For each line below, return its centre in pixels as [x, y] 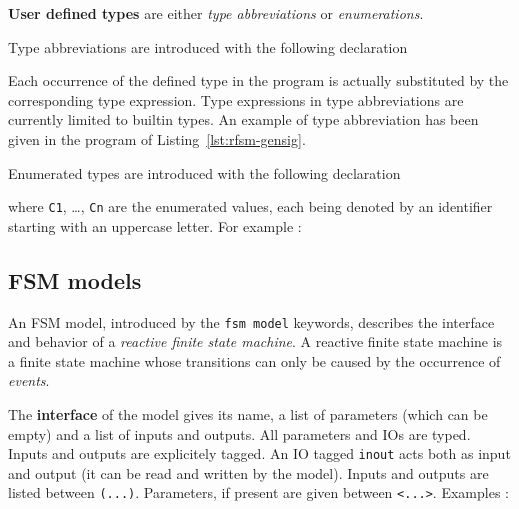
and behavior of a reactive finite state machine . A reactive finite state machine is [255, 341]
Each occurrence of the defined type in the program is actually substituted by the [258, 80]
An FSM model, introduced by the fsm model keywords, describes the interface [251, 321]
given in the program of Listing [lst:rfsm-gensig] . [157, 138]
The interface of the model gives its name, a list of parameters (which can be [248, 414]
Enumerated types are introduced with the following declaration [204, 172]
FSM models [75, 279]
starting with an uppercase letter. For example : [155, 225]
